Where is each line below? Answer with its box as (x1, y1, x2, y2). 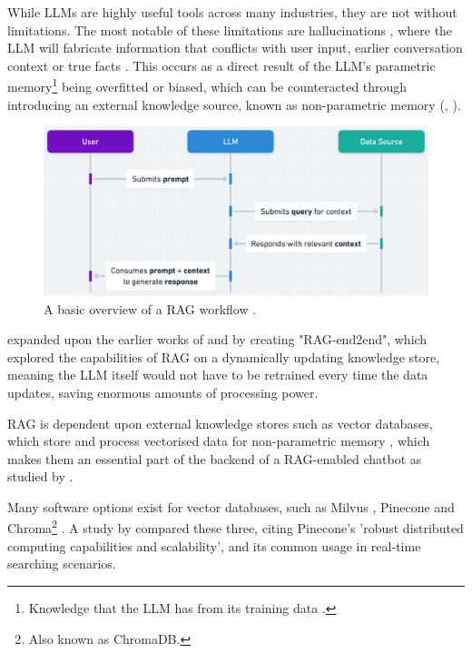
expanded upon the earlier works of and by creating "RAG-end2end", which (7, 330, 428, 349)
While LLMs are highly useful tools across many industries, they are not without (7, 3, 457, 21)
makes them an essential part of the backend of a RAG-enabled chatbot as (7, 449, 422, 468)
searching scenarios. (7, 554, 116, 573)
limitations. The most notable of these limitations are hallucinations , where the (7, 20, 453, 39)
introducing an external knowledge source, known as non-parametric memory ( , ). (7, 94, 461, 114)
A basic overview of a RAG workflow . (44, 299, 257, 318)
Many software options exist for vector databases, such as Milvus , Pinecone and (7, 497, 455, 516)
